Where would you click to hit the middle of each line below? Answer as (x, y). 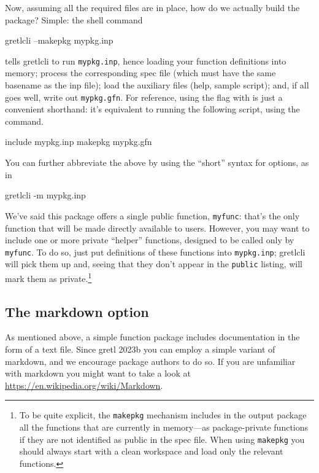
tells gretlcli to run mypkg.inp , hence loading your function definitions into (146, 61)
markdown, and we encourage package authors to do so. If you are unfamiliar (150, 361)
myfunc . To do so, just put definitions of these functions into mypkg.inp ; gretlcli (155, 252)
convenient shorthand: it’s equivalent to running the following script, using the (152, 109)
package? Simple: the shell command (74, 19)
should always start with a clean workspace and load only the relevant (151, 451)
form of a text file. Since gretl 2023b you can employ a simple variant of (140, 349)
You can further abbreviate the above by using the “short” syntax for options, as (157, 162)
